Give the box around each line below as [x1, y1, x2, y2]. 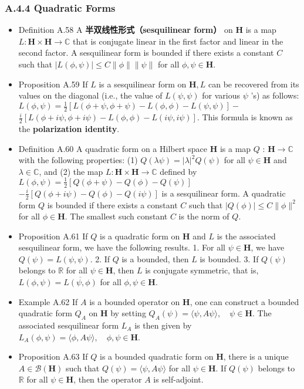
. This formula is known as [197, 111, 293, 123]
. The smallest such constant [65, 210, 168, 222]
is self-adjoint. [153, 373, 204, 385]
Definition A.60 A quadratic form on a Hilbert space [18, 142, 208, 154]
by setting [110, 307, 146, 319]
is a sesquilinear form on [99, 77, 187, 90]
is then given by [134, 319, 192, 332]
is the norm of [178, 210, 229, 222]
